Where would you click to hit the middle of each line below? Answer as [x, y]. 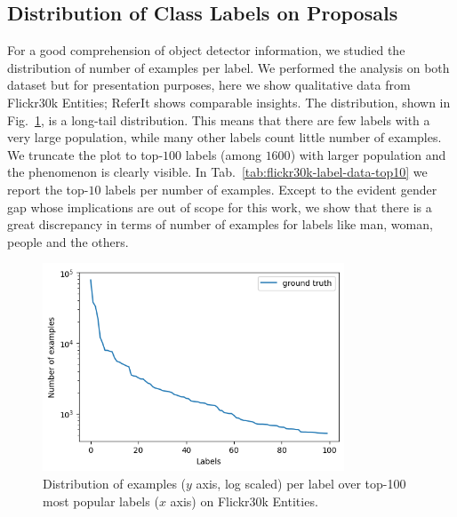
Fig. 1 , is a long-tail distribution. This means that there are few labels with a [219, 119]
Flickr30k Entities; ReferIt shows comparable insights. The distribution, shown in [229, 102]
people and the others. [68, 241]
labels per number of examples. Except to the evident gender [271, 189]
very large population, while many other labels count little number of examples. [224, 137]
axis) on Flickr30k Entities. [244, 501]
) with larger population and [368, 154]
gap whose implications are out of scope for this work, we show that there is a [220, 207]
